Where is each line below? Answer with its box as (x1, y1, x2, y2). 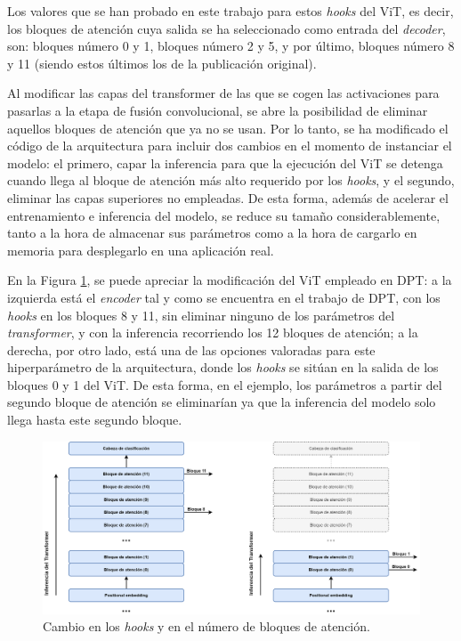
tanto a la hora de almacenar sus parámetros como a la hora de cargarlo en (7, 223, 417, 242)
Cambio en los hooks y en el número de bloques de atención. (43, 617, 370, 636)
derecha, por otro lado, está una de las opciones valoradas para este (7, 340, 376, 359)
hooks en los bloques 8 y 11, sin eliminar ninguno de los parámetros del (7, 305, 395, 324)
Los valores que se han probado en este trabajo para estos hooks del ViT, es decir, (7, 2, 454, 20)
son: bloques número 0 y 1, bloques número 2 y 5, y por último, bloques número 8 (7, 37, 455, 55)
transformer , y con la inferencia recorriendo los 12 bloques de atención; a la (7, 323, 418, 342)
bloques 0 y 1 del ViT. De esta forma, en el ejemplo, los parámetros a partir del (7, 375, 442, 394)
